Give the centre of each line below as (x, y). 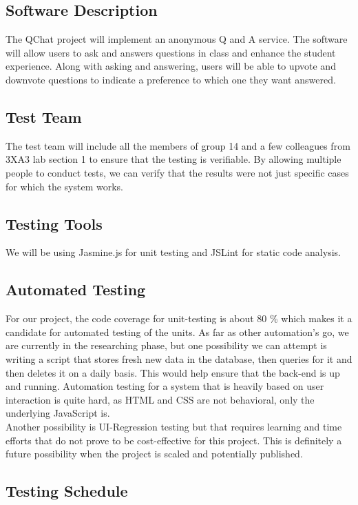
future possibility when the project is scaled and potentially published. (154, 454)
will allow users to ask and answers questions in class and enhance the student (171, 52)
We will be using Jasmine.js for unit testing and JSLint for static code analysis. (173, 252)
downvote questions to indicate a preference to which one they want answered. (171, 79)
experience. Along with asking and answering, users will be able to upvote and (171, 66)
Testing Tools (54, 223)
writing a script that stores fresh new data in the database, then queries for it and (179, 358)
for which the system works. (65, 186)
